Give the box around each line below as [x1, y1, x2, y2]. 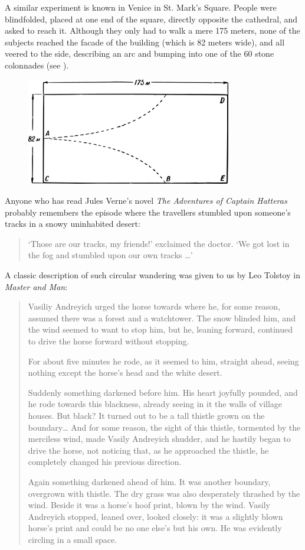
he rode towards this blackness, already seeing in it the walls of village [28, 398, 283, 410]
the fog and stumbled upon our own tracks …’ [28, 249, 193, 261]
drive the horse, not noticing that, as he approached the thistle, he [28, 444, 269, 456]
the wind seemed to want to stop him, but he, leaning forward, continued [28, 323, 293, 336]
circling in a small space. [28, 533, 117, 545]
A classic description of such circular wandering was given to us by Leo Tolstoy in [5, 269, 300, 281]
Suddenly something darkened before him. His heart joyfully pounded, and [28, 386, 298, 398]
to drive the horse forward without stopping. [28, 334, 189, 347]
